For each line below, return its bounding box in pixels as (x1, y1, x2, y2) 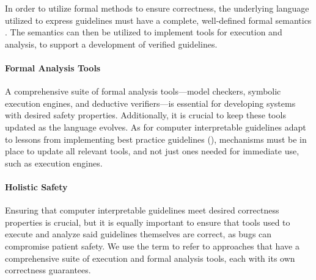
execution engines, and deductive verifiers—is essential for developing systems (5, 96, 296, 109)
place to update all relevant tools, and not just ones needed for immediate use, (5, 145, 299, 157)
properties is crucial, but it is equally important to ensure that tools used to (5, 215, 290, 228)
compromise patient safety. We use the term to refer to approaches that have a (5, 239, 299, 252)
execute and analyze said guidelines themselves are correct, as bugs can (5, 228, 272, 240)
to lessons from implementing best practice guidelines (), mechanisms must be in (5, 132, 307, 145)
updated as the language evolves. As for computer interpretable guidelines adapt (5, 120, 306, 133)
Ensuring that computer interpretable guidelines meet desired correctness (5, 204, 279, 217)
